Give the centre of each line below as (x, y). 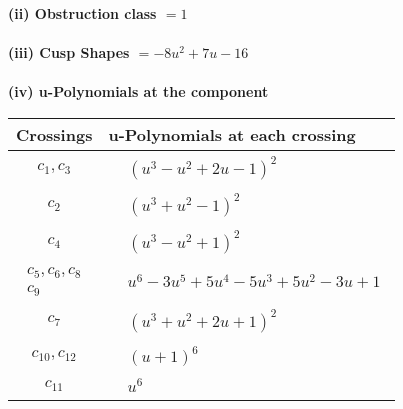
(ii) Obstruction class (82, 13)
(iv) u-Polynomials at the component (138, 91)
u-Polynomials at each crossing (232, 134)
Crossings (54, 134)
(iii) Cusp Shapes (69, 52)
